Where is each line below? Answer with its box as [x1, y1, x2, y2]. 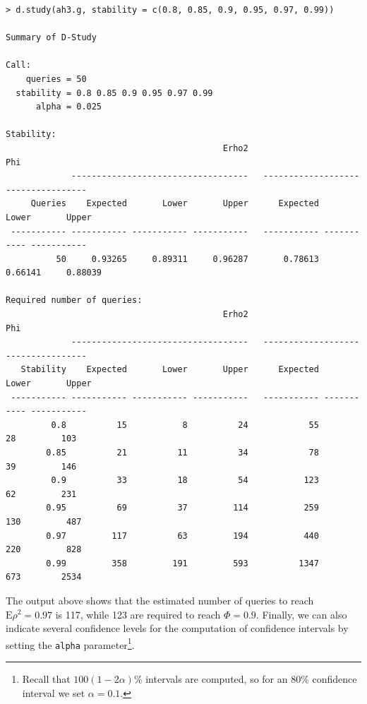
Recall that [22, 672, 71, 686]
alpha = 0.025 [35, 102, 102, 112]
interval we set [22, 685, 85, 700]
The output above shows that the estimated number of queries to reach [6, 592, 314, 607]
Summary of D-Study [6, 32, 97, 43]
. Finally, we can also [255, 607, 347, 621]
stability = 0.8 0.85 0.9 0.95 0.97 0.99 [16, 88, 213, 98]
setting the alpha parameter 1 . [6, 635, 135, 652]
